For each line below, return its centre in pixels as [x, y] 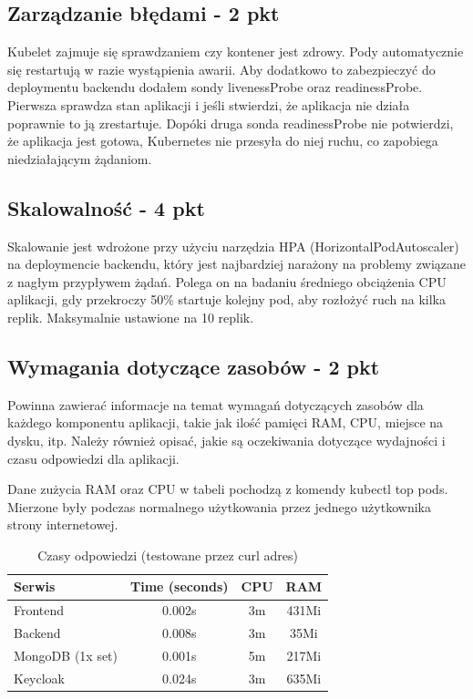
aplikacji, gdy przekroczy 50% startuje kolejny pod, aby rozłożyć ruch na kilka [227, 299]
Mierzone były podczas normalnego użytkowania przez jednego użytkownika [219, 506]
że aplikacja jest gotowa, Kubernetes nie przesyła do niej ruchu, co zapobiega [223, 141]
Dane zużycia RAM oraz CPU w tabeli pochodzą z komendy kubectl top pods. [228, 489]
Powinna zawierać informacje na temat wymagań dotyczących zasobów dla [216, 404]
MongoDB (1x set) [66, 656]
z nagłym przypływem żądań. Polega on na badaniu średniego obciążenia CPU [227, 281]
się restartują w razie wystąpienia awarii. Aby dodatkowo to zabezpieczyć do [221, 69]
